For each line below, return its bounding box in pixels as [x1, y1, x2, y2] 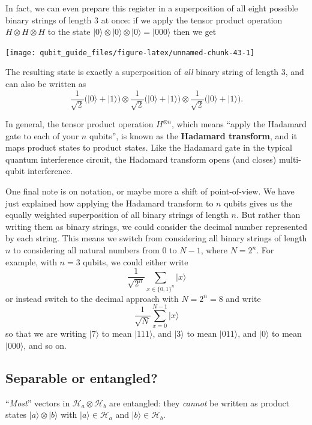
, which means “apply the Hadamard [172, 118, 307, 130]
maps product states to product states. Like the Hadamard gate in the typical [5, 141, 292, 154]
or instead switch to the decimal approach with [5, 292, 179, 304]
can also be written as [5, 77, 86, 90]
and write [226, 292, 261, 304]
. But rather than [236, 208, 301, 221]
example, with [5, 255, 57, 268]
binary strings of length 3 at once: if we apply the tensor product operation [5, 13, 283, 26]
